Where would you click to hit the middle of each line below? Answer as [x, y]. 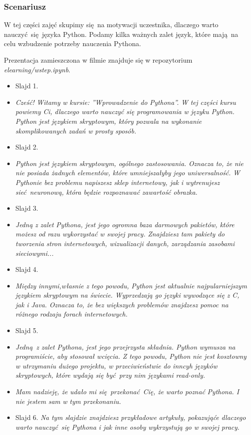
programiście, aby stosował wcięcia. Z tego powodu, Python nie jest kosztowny [131, 356]
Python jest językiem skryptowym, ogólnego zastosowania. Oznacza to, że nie [129, 163]
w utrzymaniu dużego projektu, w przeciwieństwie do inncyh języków [116, 365]
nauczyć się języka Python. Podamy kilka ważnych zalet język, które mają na [121, 34]
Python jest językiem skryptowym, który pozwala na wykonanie [108, 121]
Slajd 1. [27, 86]
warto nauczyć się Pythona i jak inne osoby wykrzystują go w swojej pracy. [127, 427]
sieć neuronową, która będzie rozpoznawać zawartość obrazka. [106, 192]
